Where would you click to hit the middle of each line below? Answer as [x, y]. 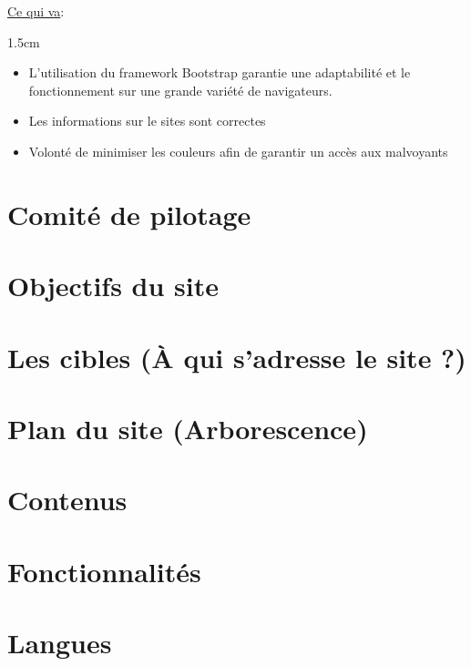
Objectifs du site [113, 286]
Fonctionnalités [104, 571]
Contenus [67, 500]
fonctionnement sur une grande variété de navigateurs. [180, 90]
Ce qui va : [36, 11]
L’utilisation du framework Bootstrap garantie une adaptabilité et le [220, 72]
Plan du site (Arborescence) [188, 428]
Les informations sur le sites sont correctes [147, 121]
